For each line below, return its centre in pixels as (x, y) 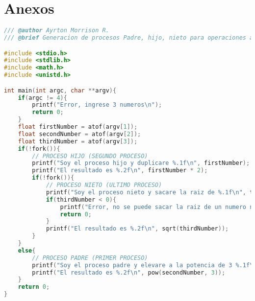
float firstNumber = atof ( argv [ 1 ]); (78, 127)
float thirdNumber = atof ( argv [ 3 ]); (78, 141)
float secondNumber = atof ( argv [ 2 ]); (79, 134)
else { (27, 250)
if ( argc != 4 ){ (42, 98)
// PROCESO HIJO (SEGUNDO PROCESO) (90, 156)
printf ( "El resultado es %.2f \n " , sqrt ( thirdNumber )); (137, 229)
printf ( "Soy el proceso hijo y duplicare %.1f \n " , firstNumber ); (141, 163)
